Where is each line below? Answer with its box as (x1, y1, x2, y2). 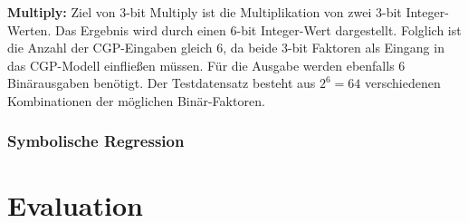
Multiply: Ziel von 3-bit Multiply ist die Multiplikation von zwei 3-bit (7, 3, 402, 21)
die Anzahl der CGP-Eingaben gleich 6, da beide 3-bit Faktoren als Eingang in (7, 38, 444, 57)
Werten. (7, 20, 52, 39)
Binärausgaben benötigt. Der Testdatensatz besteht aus (7, 73, 316, 92)
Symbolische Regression (7, 130, 185, 152)
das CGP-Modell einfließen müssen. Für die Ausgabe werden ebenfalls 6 (7, 55, 406, 74)
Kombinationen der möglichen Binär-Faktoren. (7, 91, 265, 110)
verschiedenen (365, 73, 441, 92)
